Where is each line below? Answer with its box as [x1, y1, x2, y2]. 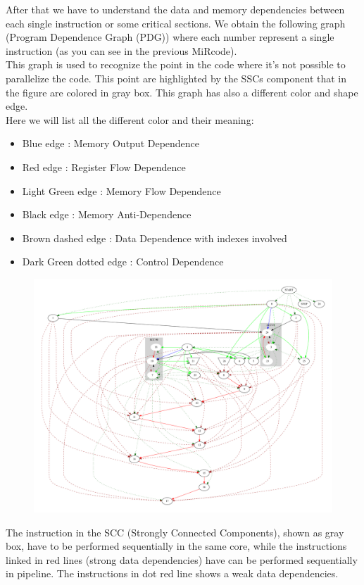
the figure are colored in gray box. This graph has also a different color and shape [6, 84, 358, 99]
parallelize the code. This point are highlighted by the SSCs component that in [6, 70, 347, 85]
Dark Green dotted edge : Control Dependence [22, 254, 224, 269]
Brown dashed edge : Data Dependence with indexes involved [22, 230, 287, 245]
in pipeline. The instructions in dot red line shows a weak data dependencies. [6, 566, 339, 581]
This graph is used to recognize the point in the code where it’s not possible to [6, 57, 346, 72]
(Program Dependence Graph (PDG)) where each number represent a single [6, 30, 334, 44]
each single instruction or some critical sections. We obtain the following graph [6, 15, 346, 30]
